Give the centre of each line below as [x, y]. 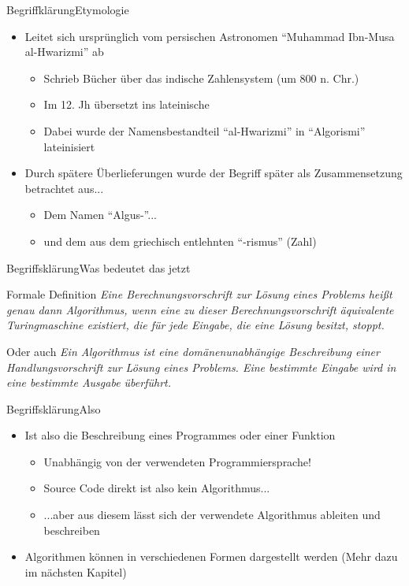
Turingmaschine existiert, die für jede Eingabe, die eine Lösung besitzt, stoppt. [195, 325]
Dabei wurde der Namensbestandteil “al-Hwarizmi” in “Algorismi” [204, 130]
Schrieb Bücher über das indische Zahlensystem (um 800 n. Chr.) [201, 78]
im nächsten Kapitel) [76, 571]
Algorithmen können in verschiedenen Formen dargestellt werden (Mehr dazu [211, 556]
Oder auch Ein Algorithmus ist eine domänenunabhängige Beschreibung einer [193, 351]
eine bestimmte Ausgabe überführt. [89, 382]
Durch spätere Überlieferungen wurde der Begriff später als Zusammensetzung [214, 173]
